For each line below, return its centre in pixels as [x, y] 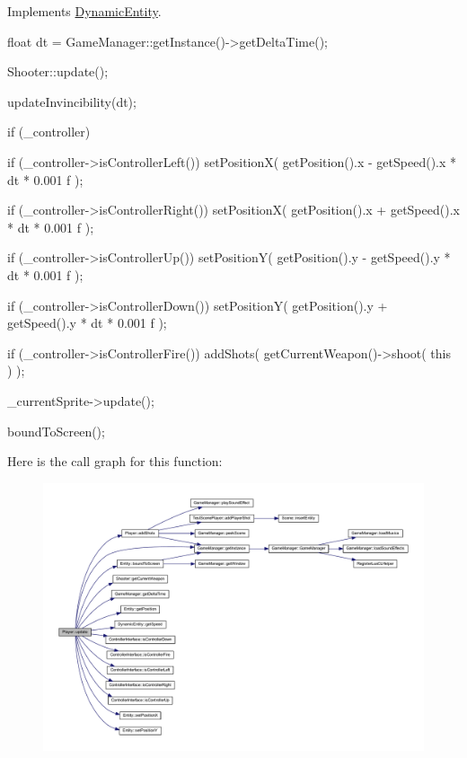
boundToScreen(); [56, 431]
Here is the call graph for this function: [115, 461]
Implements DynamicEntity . [84, 11]
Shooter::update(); [58, 71]
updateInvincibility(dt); [72, 101]
